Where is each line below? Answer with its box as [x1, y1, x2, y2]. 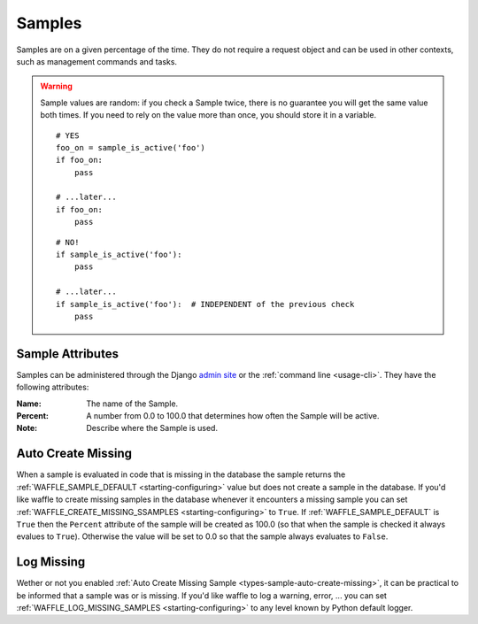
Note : [16, 423, 38, 434]
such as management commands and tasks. [16, 56, 177, 66]
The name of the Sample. [86, 398, 179, 409]
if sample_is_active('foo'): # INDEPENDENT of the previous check [56, 299, 355, 309]
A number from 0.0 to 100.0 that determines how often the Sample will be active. [86, 411, 380, 421]
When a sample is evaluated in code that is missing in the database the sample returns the [16, 469, 346, 480]
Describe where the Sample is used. [86, 423, 219, 434]
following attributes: [16, 381, 89, 393]
